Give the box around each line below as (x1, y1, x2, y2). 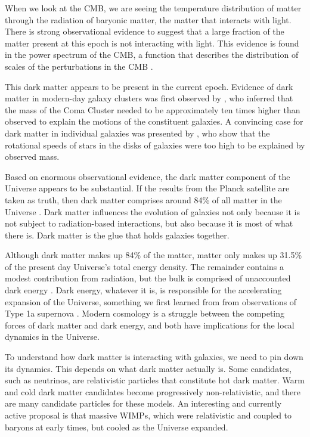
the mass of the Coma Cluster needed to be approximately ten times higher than (5, 103, 300, 116)
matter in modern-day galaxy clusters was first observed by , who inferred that (5, 92, 293, 104)
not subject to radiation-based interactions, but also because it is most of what (5, 217, 293, 230)
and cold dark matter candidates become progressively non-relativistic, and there (5, 385, 300, 398)
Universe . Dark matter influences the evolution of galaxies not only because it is (5, 205, 300, 218)
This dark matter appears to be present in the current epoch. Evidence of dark (5, 80, 293, 92)
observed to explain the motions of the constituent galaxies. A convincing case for (5, 115, 303, 128)
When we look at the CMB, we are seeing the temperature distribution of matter (5, 2, 302, 14)
